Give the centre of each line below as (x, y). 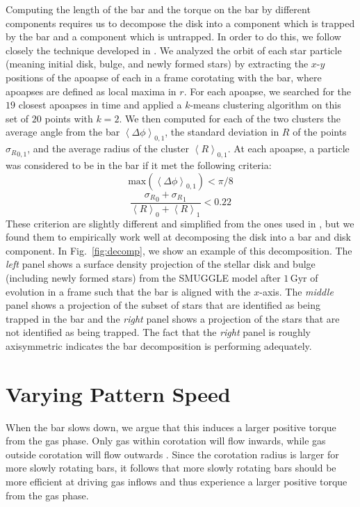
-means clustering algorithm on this (265, 105)
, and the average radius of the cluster (108, 148)
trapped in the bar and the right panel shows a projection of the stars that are (173, 318)
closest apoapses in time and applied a (100, 105)
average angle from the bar (63, 132)
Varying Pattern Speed (118, 393)
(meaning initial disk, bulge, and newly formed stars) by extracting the (157, 64)
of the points (320, 132)
